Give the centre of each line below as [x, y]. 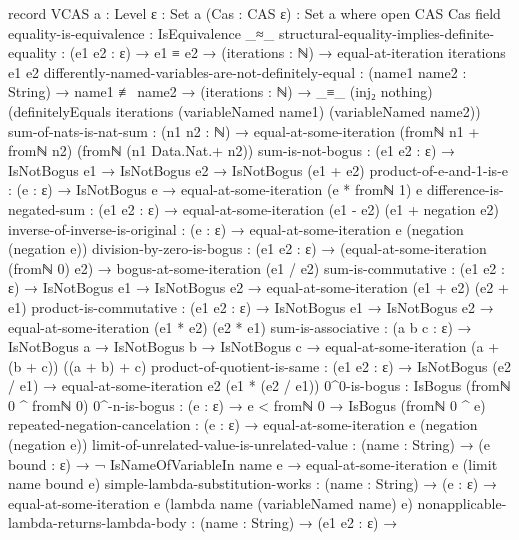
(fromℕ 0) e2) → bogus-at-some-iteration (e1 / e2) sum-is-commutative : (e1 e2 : [256, 267]
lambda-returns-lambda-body [97, 522]
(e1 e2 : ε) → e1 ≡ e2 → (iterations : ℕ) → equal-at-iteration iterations [287, 52]
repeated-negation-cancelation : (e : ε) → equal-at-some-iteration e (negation [243, 424]
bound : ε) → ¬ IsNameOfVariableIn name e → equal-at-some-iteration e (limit [253, 463]
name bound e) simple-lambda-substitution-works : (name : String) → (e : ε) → [252, 483]
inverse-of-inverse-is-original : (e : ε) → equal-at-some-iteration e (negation [236, 228]
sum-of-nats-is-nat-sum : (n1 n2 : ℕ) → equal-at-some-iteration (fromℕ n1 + [244, 130]
